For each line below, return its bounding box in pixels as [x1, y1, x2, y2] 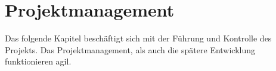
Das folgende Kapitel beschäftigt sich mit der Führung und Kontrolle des [5, 32, 272, 44]
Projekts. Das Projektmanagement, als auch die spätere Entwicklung [5, 43, 256, 56]
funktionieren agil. [5, 55, 72, 67]
